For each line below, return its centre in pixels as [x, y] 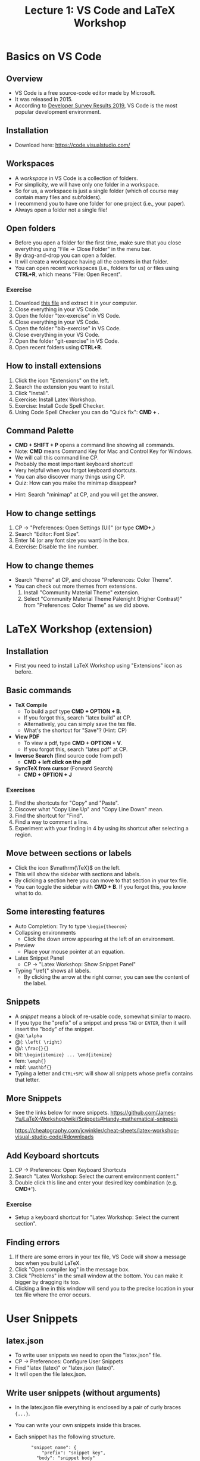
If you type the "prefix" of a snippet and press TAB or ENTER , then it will [100, 1022]
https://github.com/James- [143, 1113]
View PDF [27, 736]
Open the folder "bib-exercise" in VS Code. [68, 328]
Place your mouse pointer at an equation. [74, 951]
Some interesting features [56, 912]
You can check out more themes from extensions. [76, 586]
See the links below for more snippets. [62, 1113]
